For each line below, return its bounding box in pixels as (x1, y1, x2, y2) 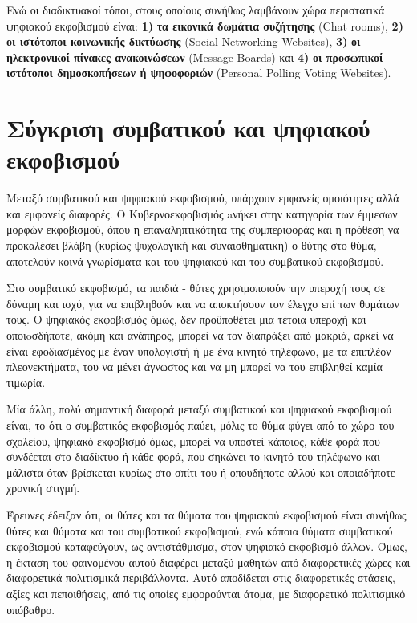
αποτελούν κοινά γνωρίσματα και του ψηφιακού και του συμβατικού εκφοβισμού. (6, 252, 384, 269)
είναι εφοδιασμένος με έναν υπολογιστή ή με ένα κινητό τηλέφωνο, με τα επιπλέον (6, 342, 391, 359)
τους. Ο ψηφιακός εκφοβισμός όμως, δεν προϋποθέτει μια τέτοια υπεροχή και (6, 311, 366, 328)
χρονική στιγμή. (6, 479, 80, 496)
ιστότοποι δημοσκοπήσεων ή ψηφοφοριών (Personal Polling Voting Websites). (6, 64, 391, 81)
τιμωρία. (6, 373, 46, 390)
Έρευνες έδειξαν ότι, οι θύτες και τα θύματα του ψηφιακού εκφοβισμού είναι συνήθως (6, 506, 407, 523)
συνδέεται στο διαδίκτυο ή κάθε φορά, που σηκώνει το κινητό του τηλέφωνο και (6, 448, 380, 465)
